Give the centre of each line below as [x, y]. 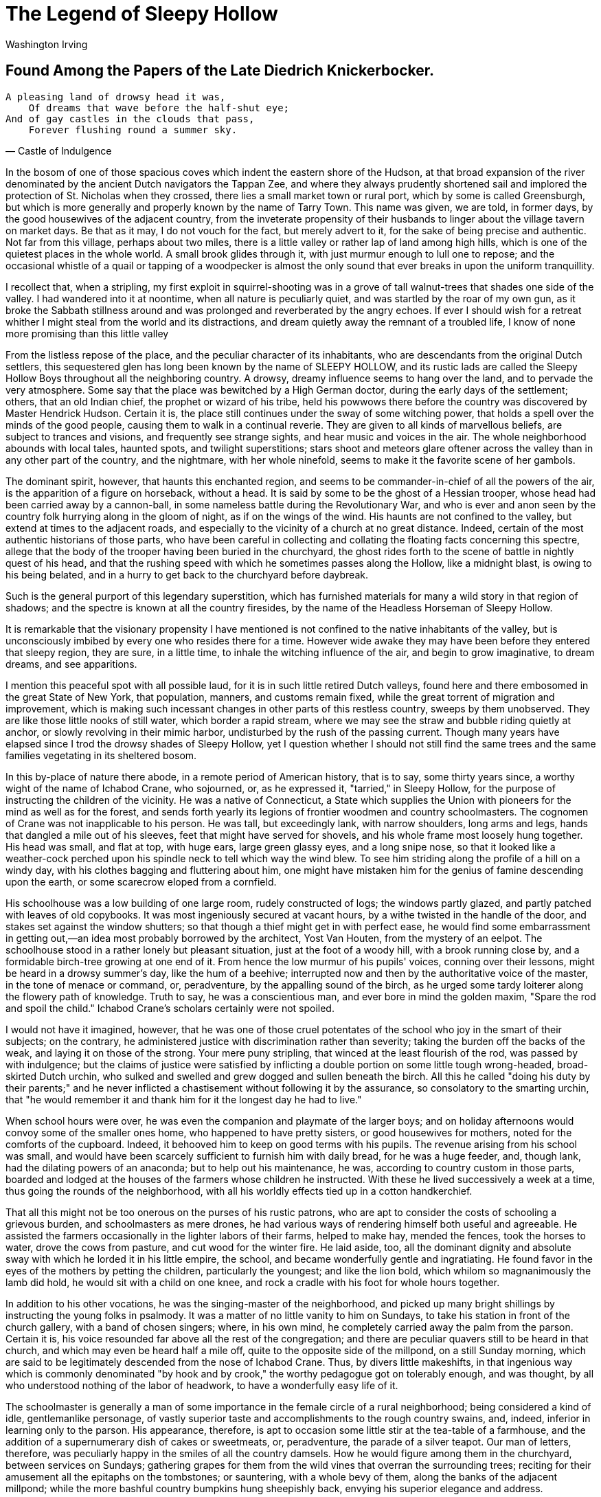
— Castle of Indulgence [59, 150]
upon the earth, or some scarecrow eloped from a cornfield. [141, 881]
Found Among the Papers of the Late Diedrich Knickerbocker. [220, 71]
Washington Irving [47, 44]
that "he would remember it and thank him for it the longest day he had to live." [184, 1099]
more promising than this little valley [87, 333]
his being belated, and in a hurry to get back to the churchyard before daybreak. [187, 574]
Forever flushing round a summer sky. [133, 130]
